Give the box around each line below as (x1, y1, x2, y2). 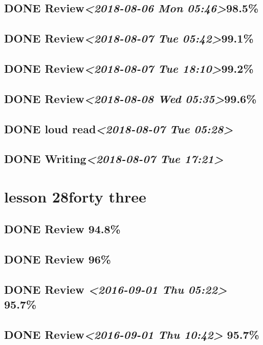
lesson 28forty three (4, 186, 146, 207)
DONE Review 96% (4, 251, 111, 267)
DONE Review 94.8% (4, 221, 121, 237)
